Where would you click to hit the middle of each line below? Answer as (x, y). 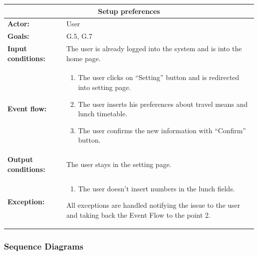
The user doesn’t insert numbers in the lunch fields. (157, 188)
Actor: (19, 24)
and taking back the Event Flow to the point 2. (138, 214)
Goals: (18, 36)
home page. (83, 58)
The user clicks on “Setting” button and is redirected (159, 77)
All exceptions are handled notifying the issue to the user (153, 205)
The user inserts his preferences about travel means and (163, 104)
